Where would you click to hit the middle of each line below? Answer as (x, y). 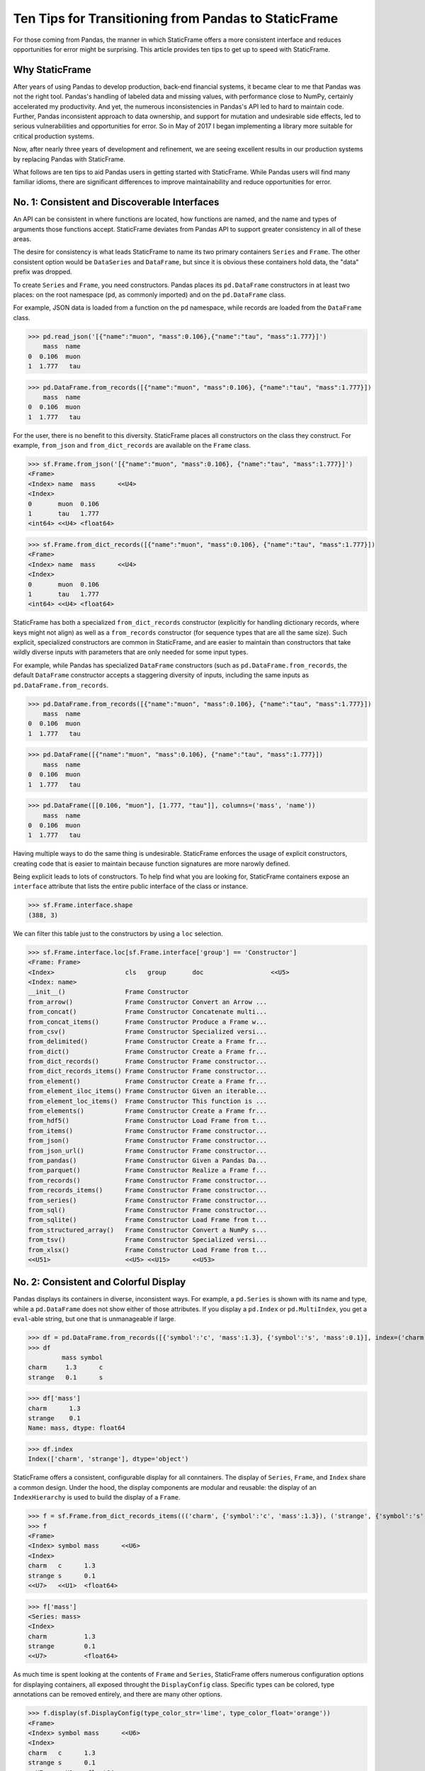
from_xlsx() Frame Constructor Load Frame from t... (148, 1250)
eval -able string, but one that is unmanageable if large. (95, 1319)
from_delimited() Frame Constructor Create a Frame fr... (148, 1042)
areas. (22, 239)
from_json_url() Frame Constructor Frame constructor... (148, 1150)
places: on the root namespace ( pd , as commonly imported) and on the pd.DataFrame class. (149, 295)
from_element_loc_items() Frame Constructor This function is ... (148, 1101)
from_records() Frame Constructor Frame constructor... (148, 1180)
